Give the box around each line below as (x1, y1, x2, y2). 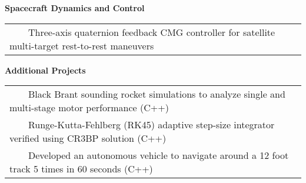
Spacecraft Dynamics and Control (5, 2, 145, 14)
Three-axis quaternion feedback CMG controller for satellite (28, 25, 275, 39)
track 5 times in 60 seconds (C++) (9, 162, 153, 176)
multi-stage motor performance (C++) (9, 101, 169, 115)
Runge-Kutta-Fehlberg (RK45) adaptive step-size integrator (28, 118, 275, 132)
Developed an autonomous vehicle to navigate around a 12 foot (28, 148, 289, 162)
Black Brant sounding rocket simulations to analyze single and (28, 87, 285, 101)
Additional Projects (5, 64, 86, 76)
